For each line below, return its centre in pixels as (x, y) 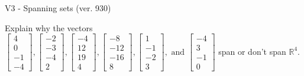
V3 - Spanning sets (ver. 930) (58, 8)
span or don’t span (252, 51)
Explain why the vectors (49, 27)
